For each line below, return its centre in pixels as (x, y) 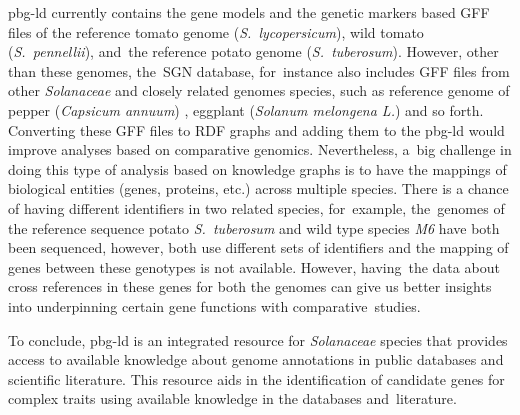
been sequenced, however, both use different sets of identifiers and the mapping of (258, 247)
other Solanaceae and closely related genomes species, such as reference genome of (259, 90)
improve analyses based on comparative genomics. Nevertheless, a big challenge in (260, 149)
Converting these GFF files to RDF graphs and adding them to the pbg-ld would (256, 129)
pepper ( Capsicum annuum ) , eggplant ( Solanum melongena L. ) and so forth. (246, 109)
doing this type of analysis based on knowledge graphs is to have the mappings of (257, 168)
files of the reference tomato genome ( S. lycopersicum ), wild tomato (216, 31)
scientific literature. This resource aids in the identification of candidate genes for (256, 378)
